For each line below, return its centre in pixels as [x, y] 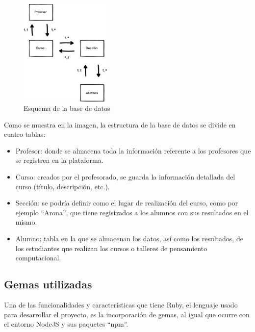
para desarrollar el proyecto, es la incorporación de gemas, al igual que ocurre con [127, 314]
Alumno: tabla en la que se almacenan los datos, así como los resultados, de [129, 239]
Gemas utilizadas [48, 284]
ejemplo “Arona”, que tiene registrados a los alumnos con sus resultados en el [132, 212]
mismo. [26, 222]
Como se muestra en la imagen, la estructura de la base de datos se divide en [120, 124]
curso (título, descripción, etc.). [63, 186]
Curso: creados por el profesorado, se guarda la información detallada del [125, 177]
